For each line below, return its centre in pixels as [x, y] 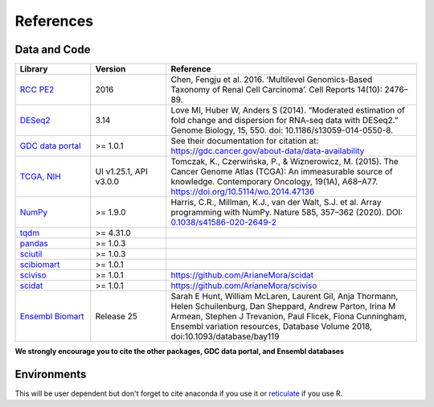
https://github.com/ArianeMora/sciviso [244, 286]
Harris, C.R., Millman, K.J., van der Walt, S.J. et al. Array [276, 203]
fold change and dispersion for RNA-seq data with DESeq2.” [285, 121]
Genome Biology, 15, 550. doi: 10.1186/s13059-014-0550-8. [282, 130]
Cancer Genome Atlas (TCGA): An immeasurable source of [282, 171]
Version [111, 69]
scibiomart [40, 265]
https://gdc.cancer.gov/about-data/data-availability [268, 151]
